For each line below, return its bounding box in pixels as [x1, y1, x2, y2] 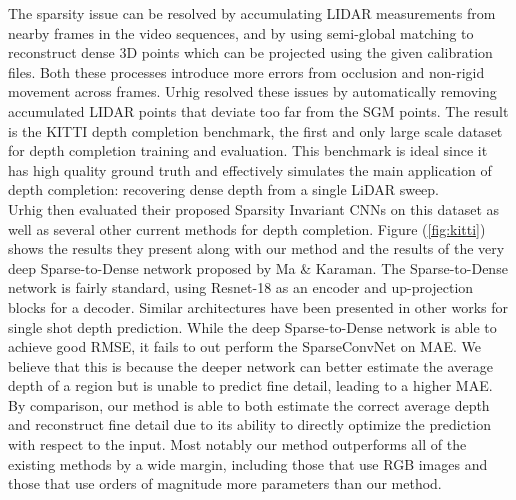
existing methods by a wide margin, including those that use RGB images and [8, 453, 488, 474]
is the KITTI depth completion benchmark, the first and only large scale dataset [8, 120, 503, 141]
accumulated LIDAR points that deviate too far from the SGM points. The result [8, 100, 509, 121]
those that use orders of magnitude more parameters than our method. [8, 473, 442, 494]
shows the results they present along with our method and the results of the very [8, 238, 505, 259]
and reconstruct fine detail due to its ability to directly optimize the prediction [8, 414, 491, 435]
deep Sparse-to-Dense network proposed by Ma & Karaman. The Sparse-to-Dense [8, 257, 508, 278]
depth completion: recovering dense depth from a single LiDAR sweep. [8, 179, 440, 200]
